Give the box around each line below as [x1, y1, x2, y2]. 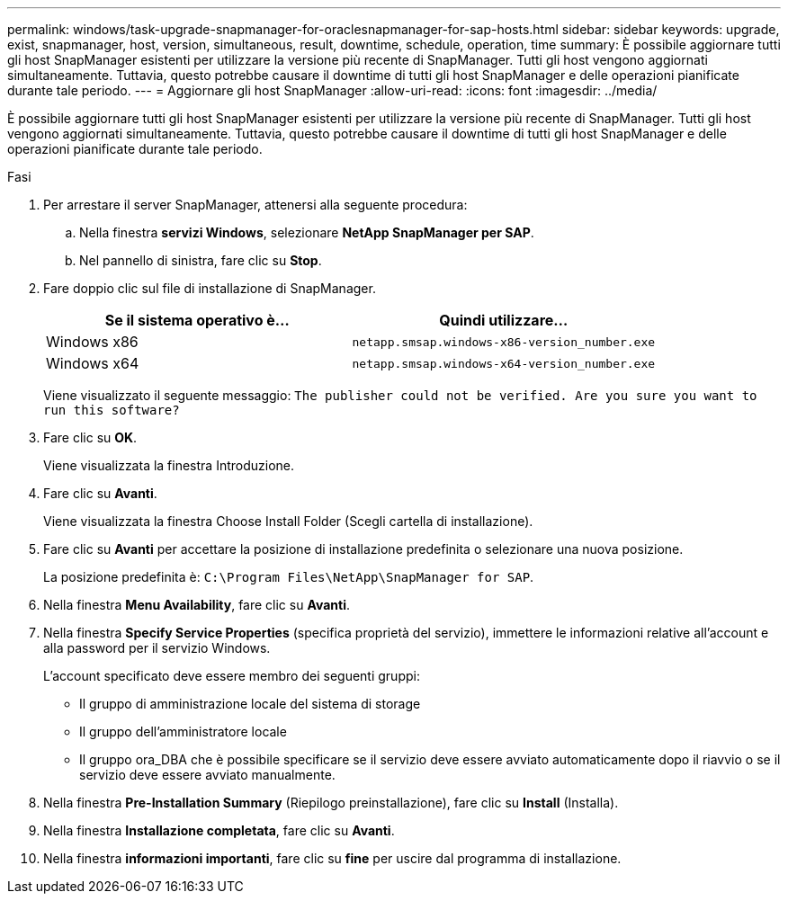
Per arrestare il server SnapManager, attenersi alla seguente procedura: [43, 197, 468, 212]
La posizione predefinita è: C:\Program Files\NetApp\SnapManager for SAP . [43, 569, 534, 584]
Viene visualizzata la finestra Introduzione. [43, 458, 295, 473]
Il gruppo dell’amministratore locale [79, 724, 287, 739]
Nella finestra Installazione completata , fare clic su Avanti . [43, 823, 395, 838]
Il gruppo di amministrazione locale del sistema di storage [79, 696, 421, 711]
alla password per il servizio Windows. [43, 640, 271, 656]
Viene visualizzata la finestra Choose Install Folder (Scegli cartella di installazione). [43, 513, 533, 529]
